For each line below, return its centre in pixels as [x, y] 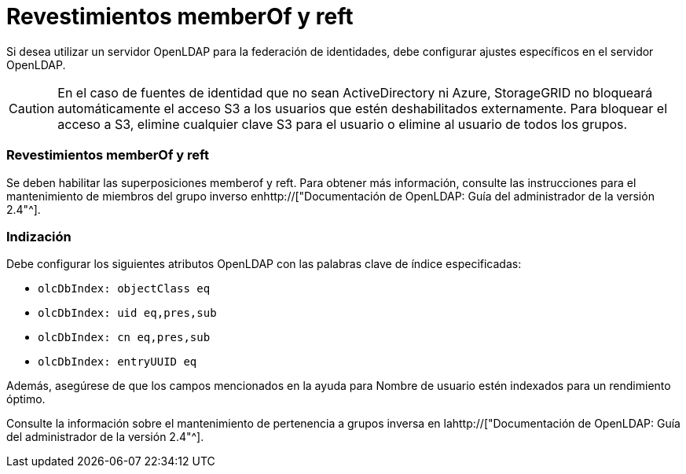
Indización [39, 236]
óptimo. [26, 399]
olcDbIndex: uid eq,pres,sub [127, 313]
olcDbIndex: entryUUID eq [117, 362]
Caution [32, 108]
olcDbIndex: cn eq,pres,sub [124, 338]
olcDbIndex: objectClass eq [124, 289]
